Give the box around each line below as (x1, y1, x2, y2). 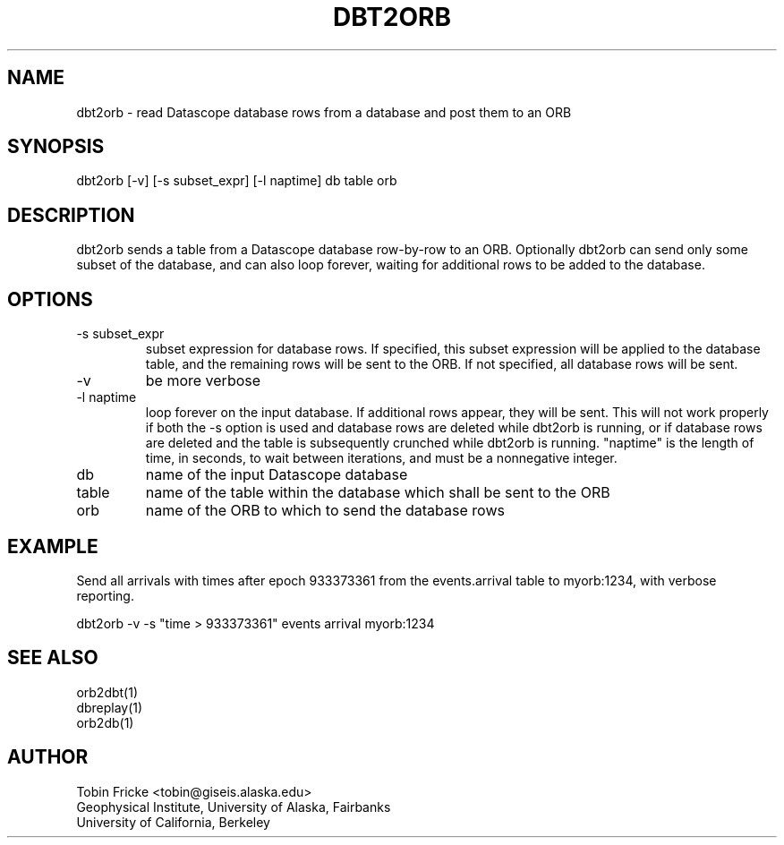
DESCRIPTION (7, 203, 135, 226)
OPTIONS (7, 287, 93, 311)
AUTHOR (7, 746, 89, 769)
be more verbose (145, 371, 261, 390)
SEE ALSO (7, 646, 98, 670)
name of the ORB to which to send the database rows (145, 501, 505, 520)
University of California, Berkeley (76, 814, 270, 830)
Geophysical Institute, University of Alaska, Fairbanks (76, 798, 391, 815)
